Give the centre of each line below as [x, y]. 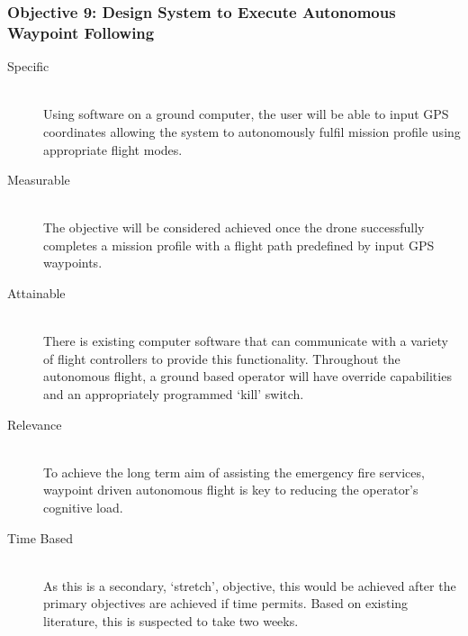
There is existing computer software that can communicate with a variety [246, 341]
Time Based [40, 537]
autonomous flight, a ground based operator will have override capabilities [247, 376]
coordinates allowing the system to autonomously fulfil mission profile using [252, 131]
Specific [28, 66]
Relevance [35, 424]
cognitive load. [83, 508]
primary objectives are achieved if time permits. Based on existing [226, 603]
